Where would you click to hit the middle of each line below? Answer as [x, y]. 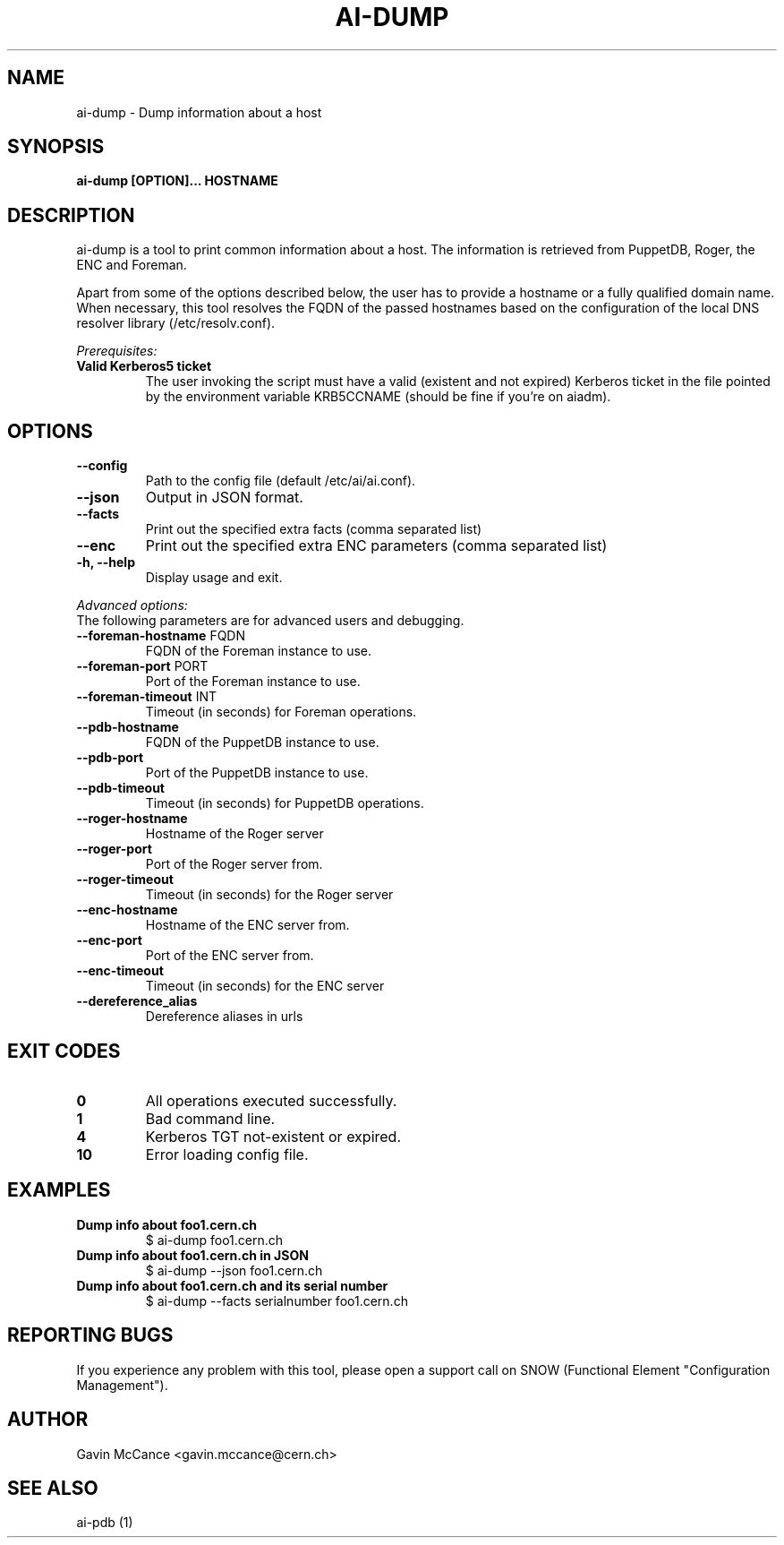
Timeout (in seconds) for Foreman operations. [281, 712]
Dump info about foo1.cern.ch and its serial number [232, 1285]
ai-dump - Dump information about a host [199, 112]
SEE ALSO [53, 1488]
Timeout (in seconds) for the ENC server [265, 986]
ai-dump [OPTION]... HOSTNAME [177, 181]
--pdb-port [110, 758]
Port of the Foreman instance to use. [253, 682]
